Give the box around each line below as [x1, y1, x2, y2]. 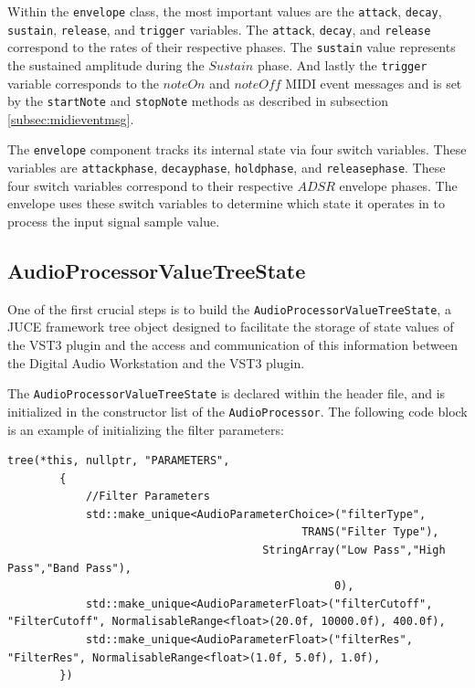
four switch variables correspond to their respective [7, 175, 293, 195]
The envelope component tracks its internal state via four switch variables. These [7, 140, 467, 159]
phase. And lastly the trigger [257, 55, 427, 74]
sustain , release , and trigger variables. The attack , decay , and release [7, 19, 431, 38]
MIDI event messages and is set [285, 73, 462, 92]
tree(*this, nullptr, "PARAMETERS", [7, 454, 230, 468]
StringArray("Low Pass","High [262, 544, 446, 557]
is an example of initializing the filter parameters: [7, 419, 284, 439]
